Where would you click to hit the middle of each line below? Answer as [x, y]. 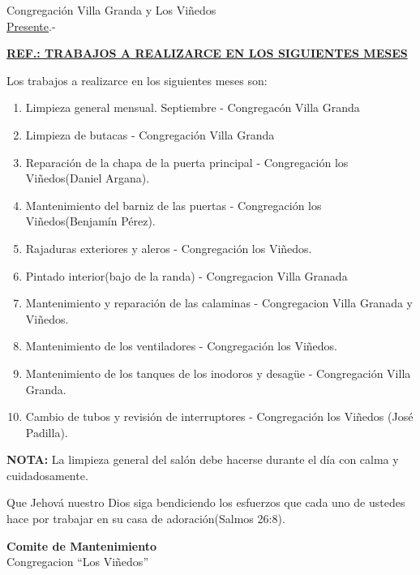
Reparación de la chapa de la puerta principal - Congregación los [187, 162]
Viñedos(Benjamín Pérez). [90, 221]
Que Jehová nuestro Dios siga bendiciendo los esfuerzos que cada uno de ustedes [206, 502]
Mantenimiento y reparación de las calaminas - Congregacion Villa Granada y [219, 303]
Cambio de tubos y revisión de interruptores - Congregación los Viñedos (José [219, 416]
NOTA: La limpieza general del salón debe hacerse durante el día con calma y [203, 459]
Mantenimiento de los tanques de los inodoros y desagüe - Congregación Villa [218, 373]
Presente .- [31, 26]
